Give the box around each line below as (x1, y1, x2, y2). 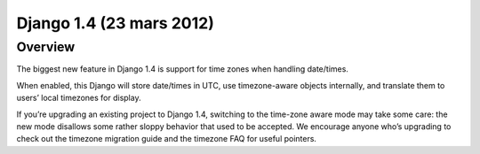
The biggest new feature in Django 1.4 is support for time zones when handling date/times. (16, 64, 348, 74)
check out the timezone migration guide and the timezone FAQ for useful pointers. (16, 134, 317, 144)
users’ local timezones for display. (16, 93, 141, 104)
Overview (16, 39, 76, 55)
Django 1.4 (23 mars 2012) (16, 13, 215, 33)
